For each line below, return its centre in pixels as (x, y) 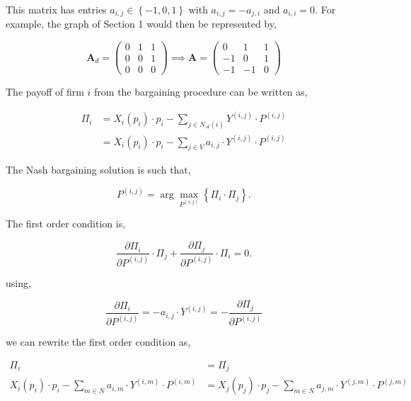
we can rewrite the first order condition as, (98, 342)
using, (18, 282)
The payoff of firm (45, 92)
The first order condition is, (66, 224)
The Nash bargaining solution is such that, (98, 170)
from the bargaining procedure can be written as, (201, 92)
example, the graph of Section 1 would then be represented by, (141, 24)
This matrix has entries (56, 9)
